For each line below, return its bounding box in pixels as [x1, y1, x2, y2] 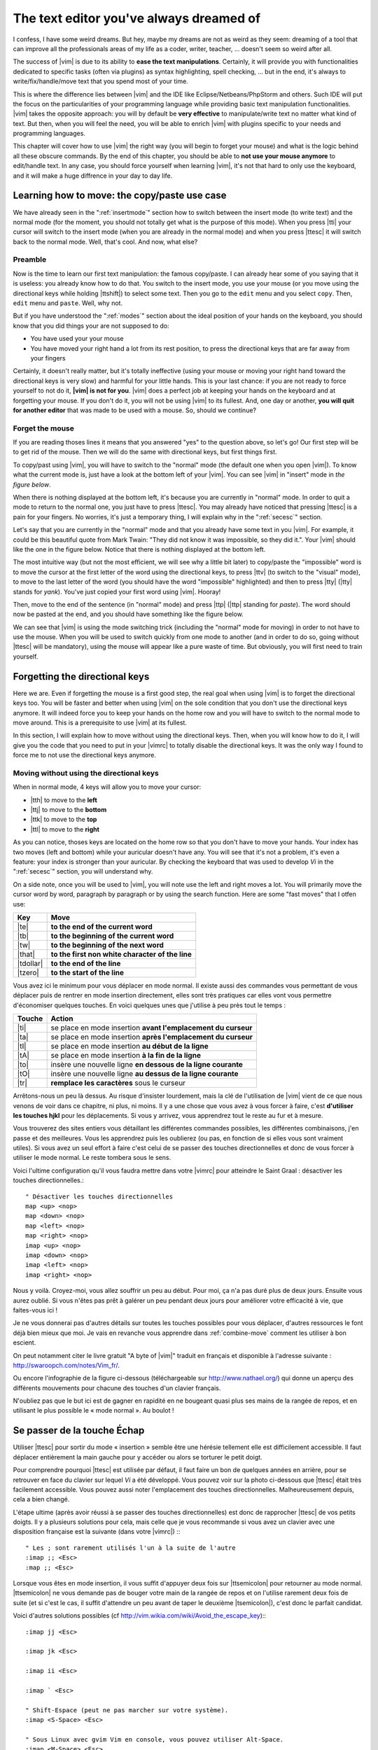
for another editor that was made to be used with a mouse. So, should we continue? [13, 406, 257, 414]
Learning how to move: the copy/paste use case [13, 190, 227, 202]
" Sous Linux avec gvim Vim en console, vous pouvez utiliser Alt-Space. [25, 1735, 284, 1743]
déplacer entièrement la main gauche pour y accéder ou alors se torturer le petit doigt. [13, 1452, 262, 1461]
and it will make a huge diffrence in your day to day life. [13, 171, 173, 180]
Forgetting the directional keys [13, 671, 150, 682]
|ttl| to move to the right [30, 825, 99, 833]
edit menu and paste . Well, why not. [13, 299, 122, 307]
